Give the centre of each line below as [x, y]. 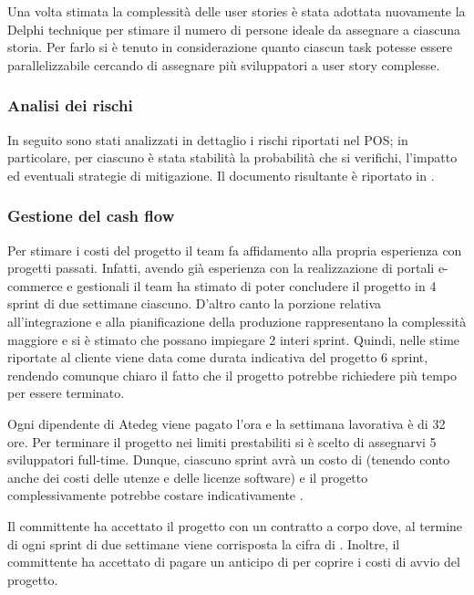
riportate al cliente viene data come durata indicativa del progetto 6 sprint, [218, 357]
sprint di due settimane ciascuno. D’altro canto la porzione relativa [195, 303]
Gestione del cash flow [91, 216]
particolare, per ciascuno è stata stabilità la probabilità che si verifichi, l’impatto [232, 157]
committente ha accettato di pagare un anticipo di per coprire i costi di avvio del [234, 562]
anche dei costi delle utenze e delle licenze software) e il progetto [188, 477]
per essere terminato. [66, 393]
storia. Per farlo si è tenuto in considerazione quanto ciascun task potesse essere [230, 47]
